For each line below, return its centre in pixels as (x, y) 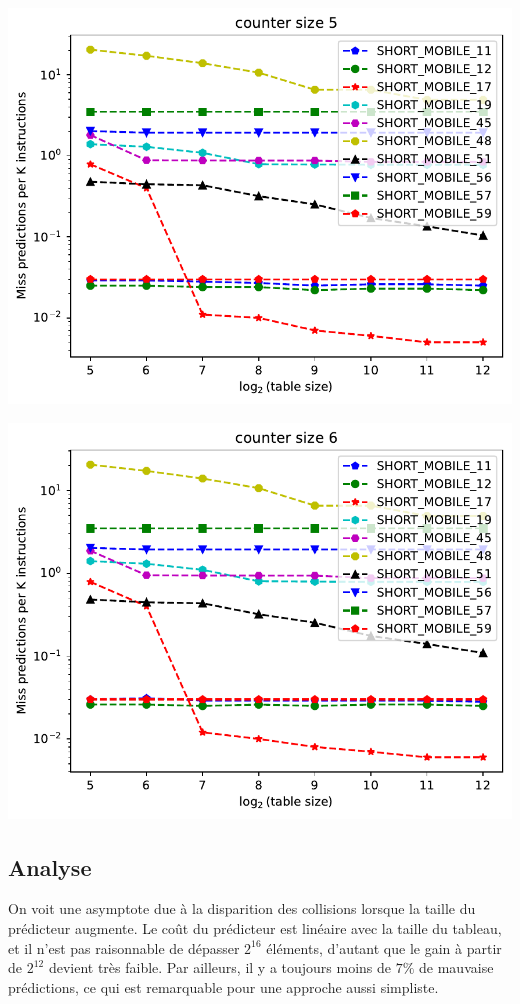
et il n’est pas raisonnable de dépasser (124, 947)
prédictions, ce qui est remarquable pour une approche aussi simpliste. (223, 986)
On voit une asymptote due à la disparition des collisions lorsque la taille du (242, 908)
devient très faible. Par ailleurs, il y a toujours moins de (220, 967)
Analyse (50, 866)
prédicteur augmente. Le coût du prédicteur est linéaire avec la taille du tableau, (255, 927)
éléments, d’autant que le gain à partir (384, 947)
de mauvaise (456, 967)
